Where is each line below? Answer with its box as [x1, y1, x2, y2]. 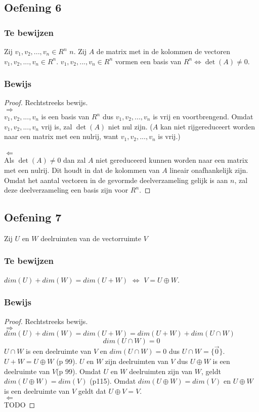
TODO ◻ [4, 399, 35, 410]
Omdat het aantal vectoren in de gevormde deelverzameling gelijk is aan [4, 174, 228, 185]
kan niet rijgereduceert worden [160, 121, 255, 131]
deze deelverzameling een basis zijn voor [4, 185, 128, 195]
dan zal [63, 155, 86, 165]
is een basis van [41, 111, 90, 121]
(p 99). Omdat [56, 365, 101, 376]
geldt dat [78, 385, 106, 396]
